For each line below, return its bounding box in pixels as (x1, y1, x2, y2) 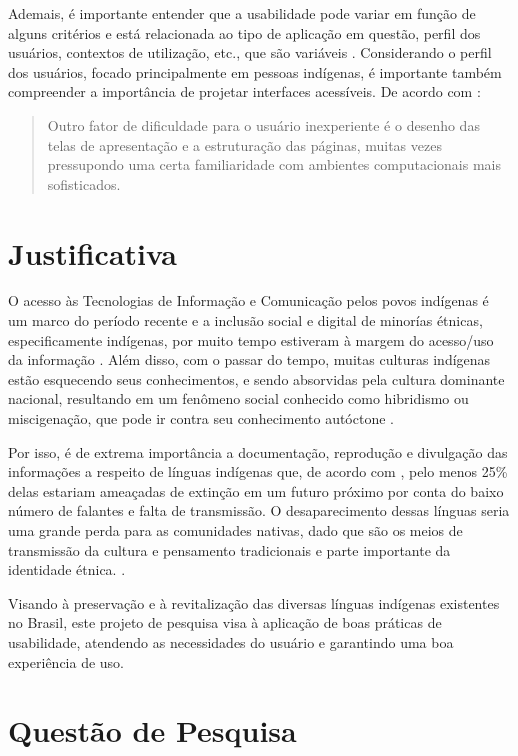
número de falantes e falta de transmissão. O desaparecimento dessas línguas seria (8, 500, 510, 521)
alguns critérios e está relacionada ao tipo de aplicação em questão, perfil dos (8, 22, 481, 43)
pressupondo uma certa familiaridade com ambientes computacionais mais (47, 154, 501, 175)
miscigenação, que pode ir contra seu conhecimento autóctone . (8, 408, 394, 429)
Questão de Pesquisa (8, 710, 297, 751)
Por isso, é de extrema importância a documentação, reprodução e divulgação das (8, 441, 508, 462)
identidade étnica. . (8, 559, 126, 580)
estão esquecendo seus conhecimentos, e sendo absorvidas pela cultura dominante (8, 368, 505, 389)
